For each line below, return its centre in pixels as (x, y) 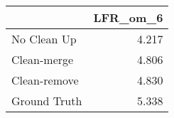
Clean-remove (45, 80)
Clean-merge (43, 59)
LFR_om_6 (128, 17)
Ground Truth (47, 101)
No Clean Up (44, 39)
